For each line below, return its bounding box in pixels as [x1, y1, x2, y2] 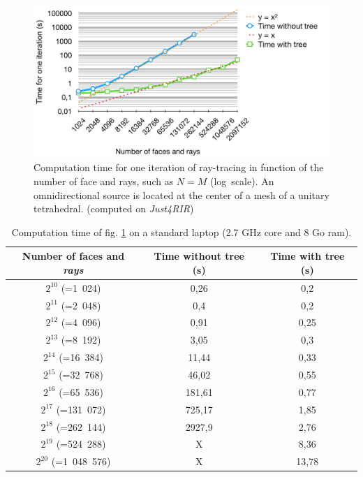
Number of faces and [22, 249, 125, 263]
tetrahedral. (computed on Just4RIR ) [34, 201, 194, 216]
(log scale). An [210, 173, 274, 188]
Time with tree [270, 249, 345, 263]
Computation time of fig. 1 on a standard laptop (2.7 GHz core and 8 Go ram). [11, 224, 352, 239]
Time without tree [154, 249, 244, 263]
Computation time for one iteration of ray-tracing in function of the [34, 160, 324, 175]
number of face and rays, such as [34, 173, 174, 188]
